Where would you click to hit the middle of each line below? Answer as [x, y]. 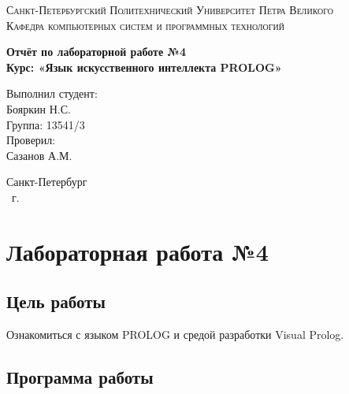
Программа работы [80, 377]
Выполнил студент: [52, 93]
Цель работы [56, 301]
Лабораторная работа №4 [137, 251]
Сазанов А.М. [39, 155]
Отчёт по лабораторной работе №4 [96, 52]
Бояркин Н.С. [39, 108]
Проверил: [31, 140]
